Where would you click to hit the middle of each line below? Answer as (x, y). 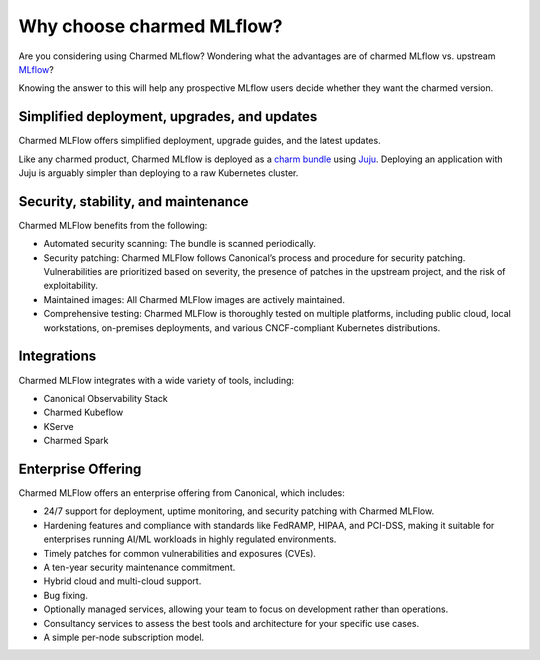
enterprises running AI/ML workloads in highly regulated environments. (190, 539)
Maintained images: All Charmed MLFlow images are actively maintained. (194, 299)
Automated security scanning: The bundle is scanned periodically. (180, 244)
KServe (58, 426)
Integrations (57, 356)
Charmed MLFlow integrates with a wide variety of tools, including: (156, 380)
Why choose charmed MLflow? (150, 26)
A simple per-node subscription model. (124, 637)
